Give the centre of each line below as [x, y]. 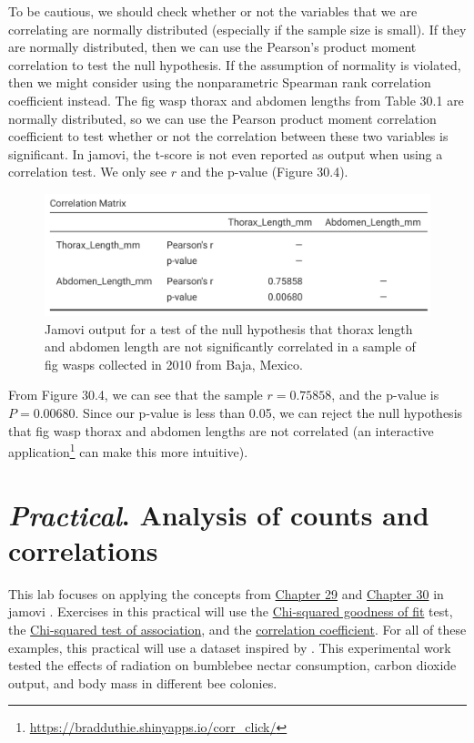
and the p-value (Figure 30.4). [264, 172]
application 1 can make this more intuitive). [128, 450]
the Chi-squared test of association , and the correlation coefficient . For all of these [237, 629]
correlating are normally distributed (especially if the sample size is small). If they [237, 29]
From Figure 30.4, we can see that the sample [136, 395]
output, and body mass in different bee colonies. [143, 682]
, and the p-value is [385, 395]
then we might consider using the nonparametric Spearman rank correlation [220, 82]
